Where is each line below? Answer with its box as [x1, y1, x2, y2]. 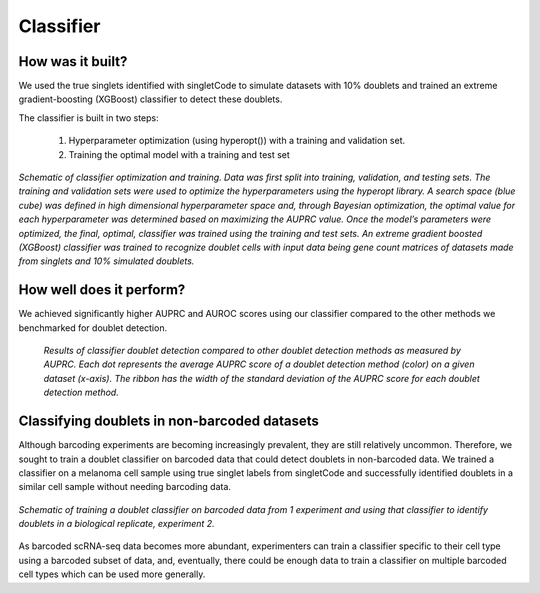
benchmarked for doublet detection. [18, 321, 168, 334]
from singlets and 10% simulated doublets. [18, 255, 195, 267]
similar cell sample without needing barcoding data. [18, 481, 232, 493]
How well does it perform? [18, 281, 186, 299]
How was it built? [18, 53, 128, 70]
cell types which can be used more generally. [18, 568, 206, 580]
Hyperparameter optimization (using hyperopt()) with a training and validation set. [68, 135, 406, 147]
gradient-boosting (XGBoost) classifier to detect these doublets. [18, 93, 283, 105]
